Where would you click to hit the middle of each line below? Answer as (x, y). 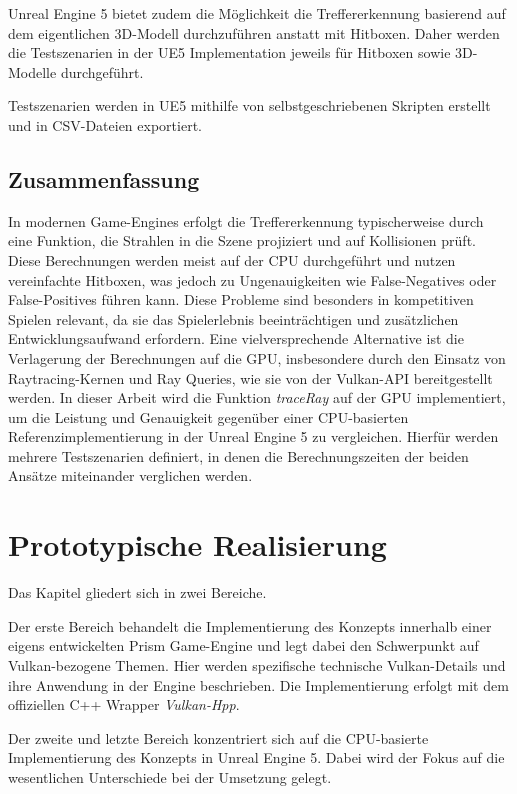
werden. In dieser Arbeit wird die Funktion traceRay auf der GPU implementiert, (257, 397)
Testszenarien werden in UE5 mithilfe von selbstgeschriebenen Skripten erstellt (249, 105)
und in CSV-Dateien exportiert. (105, 124)
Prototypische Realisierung (197, 544)
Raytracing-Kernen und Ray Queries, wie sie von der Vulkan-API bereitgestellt (250, 377)
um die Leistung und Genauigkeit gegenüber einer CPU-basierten (208, 416)
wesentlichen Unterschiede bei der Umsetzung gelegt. (170, 776)
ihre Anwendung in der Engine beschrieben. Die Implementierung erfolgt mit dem (258, 684)
